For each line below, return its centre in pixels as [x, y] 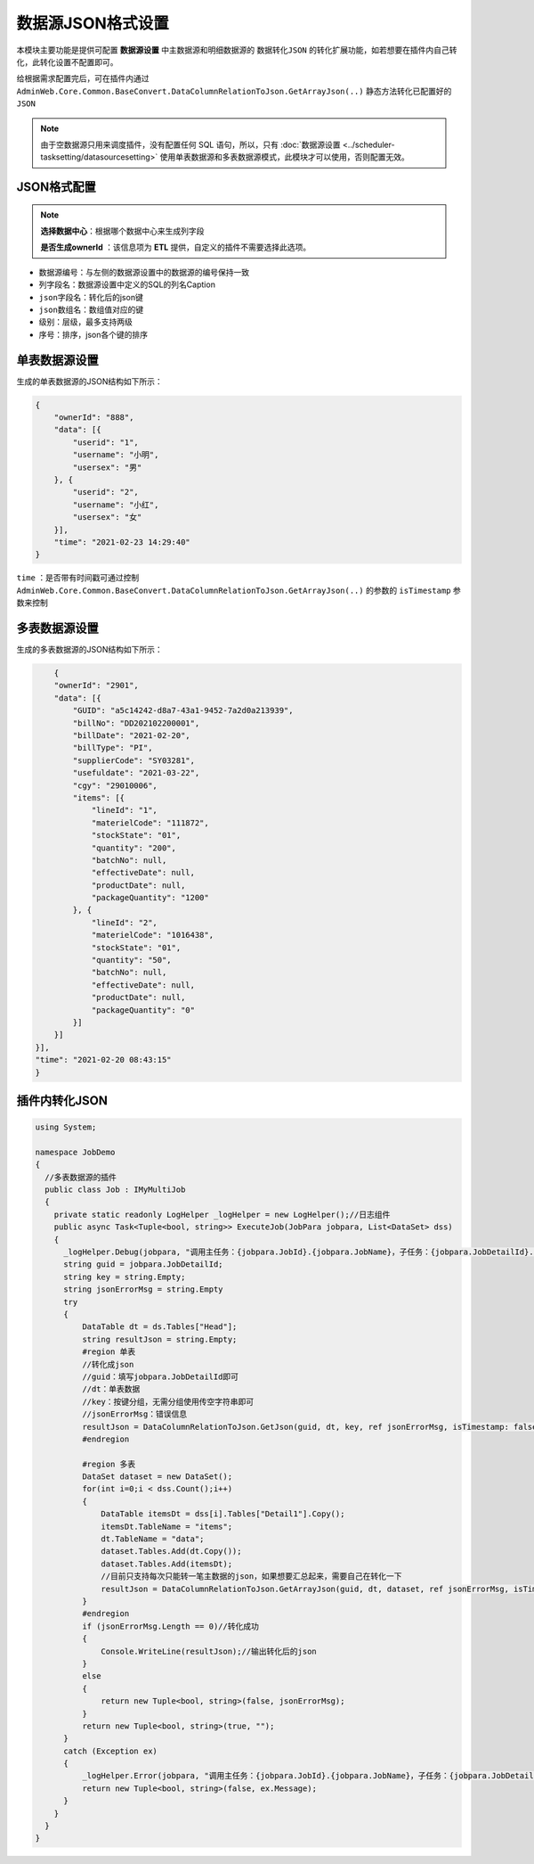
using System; [66, 1127]
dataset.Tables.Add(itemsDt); [167, 1564]
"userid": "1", [106, 442]
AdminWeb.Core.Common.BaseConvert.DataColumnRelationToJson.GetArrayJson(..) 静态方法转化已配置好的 [234, 91]
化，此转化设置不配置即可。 [67, 62]
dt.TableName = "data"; [153, 1539]
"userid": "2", [106, 492]
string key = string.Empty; [125, 1277]
